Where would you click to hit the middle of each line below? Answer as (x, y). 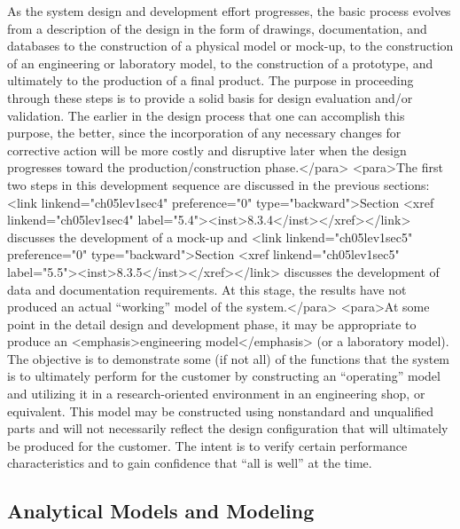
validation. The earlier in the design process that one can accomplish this (206, 115)
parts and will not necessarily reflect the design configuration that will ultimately (228, 428)
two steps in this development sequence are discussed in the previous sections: (218, 184)
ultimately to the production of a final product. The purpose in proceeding (211, 80)
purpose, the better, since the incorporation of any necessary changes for (204, 133)
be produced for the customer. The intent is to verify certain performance (207, 445)
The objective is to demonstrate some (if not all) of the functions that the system (229, 358)
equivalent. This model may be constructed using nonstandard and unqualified (221, 411)
